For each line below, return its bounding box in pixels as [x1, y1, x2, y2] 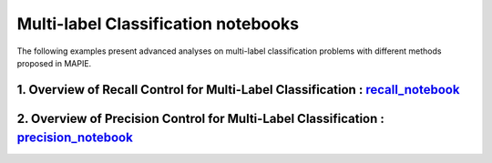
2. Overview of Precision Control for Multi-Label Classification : [16, 110, 384, 127]
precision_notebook [16, 130, 134, 146]
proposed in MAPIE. [16, 57, 92, 68]
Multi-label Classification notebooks [16, 14, 300, 34]
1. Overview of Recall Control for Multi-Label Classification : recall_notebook [16, 82, 460, 97]
